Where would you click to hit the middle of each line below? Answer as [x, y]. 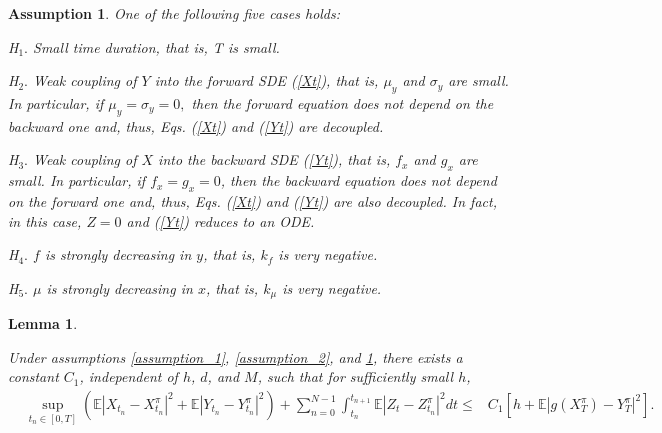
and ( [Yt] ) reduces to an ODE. [220, 220]
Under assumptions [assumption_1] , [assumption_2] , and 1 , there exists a [235, 356]
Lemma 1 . [43, 323]
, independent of [128, 376]
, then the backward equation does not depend [358, 180]
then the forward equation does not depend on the [342, 102]
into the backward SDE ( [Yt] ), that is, [274, 159]
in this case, [45, 220]
